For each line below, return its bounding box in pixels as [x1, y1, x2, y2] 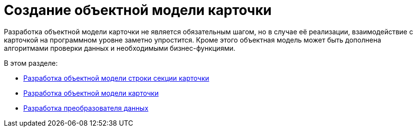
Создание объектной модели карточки [4, 2, 272, 18]
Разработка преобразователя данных [23, 103, 149, 112]
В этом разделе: [4, 58, 58, 67]
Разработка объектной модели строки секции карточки [23, 73, 209, 82]
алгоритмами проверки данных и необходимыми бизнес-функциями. [4, 44, 235, 52]
